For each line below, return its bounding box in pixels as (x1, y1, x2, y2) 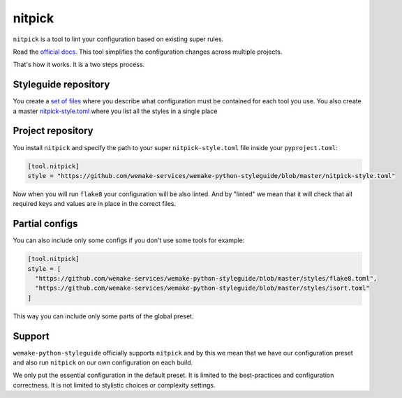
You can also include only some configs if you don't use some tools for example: (13, 236, 245, 244)
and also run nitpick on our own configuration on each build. (13, 358, 193, 367)
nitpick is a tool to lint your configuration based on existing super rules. (13, 35, 224, 43)
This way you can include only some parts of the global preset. (13, 311, 194, 320)
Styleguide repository (13, 79, 110, 91)
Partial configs (13, 218, 78, 230)
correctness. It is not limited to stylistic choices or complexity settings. (13, 381, 216, 389)
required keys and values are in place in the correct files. (13, 200, 177, 208)
